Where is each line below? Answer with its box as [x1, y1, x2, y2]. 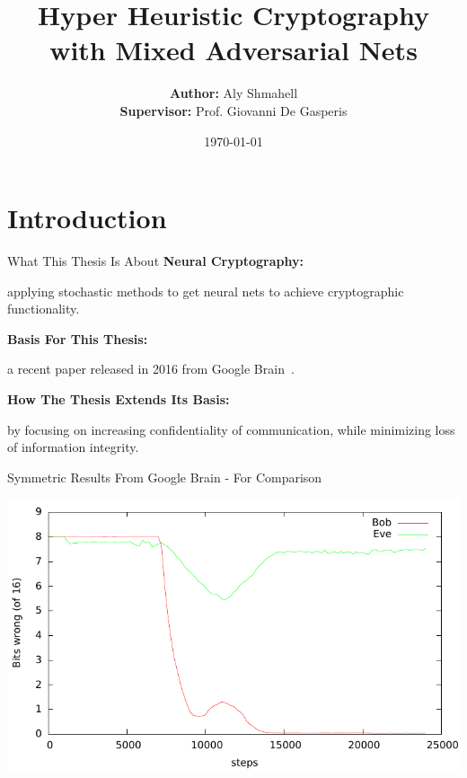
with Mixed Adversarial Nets [49, 31, 418, 68]
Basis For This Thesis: [7, 329, 148, 348]
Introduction [7, 199, 167, 236]
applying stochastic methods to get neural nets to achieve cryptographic [7, 281, 404, 300]
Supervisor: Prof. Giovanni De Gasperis [119, 101, 348, 119]
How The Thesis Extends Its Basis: [7, 390, 230, 408]
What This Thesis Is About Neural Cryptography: [7, 252, 304, 270]
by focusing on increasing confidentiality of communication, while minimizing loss [7, 420, 455, 438]
